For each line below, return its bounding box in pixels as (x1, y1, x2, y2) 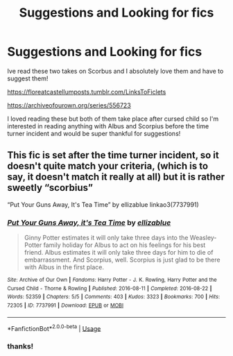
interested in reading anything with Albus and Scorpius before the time (7, 121, 209, 130)
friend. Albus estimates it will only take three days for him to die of (24, 248, 214, 257)
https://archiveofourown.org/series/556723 (7, 101, 132, 109)
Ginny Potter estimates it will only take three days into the (24, 234, 189, 242)
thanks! (7, 341, 34, 351)
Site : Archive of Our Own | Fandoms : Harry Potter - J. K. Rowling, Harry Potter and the (7, 276, 217, 284)
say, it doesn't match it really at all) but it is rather (7, 171, 225, 183)
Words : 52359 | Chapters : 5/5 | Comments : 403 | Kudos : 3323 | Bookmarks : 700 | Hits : (7, 294, 221, 300)
